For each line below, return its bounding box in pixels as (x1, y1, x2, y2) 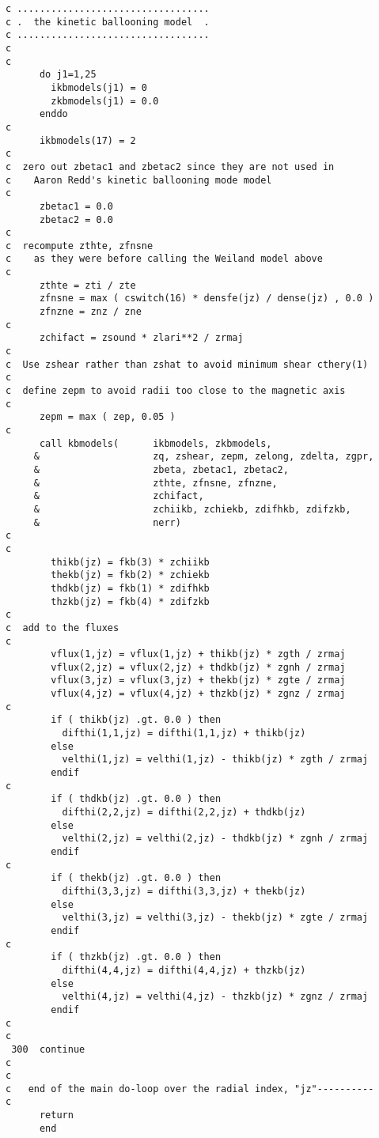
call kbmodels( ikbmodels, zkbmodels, (39, 437, 272, 449)
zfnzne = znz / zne (39, 306, 142, 318)
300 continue (11, 1043, 85, 1055)
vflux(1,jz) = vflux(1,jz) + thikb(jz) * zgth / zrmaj (51, 648, 346, 660)
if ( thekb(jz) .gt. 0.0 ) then (51, 872, 222, 884)
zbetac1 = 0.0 (39, 200, 114, 212)
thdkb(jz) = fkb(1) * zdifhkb (51, 582, 210, 594)
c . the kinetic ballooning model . (6, 16, 210, 28)
